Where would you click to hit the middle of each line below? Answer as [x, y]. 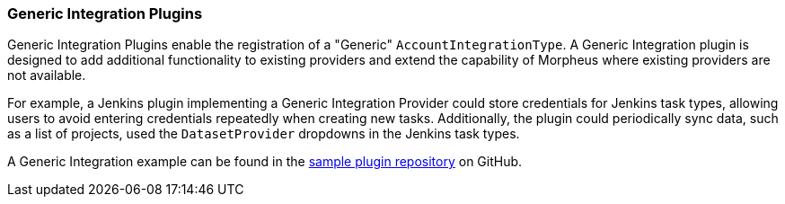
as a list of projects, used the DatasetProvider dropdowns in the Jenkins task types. [264, 134]
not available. [47, 75]
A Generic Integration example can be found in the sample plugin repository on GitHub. [265, 162]
